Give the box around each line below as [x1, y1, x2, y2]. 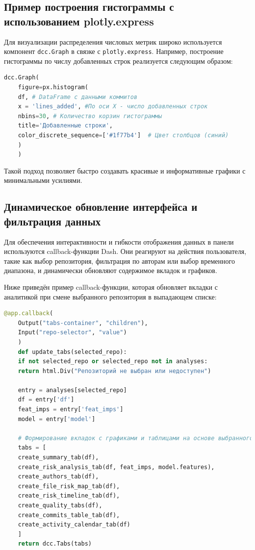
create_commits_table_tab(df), [18, 511, 120, 519]
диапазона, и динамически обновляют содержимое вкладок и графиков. [4, 265, 217, 275]
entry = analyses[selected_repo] [18, 386, 127, 394]
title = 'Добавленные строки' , [18, 122, 113, 129]
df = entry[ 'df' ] [18, 396, 75, 403]
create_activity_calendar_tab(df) [18, 521, 130, 528]
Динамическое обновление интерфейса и [4, 199, 198, 214]
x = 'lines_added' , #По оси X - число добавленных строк [18, 103, 208, 110]
